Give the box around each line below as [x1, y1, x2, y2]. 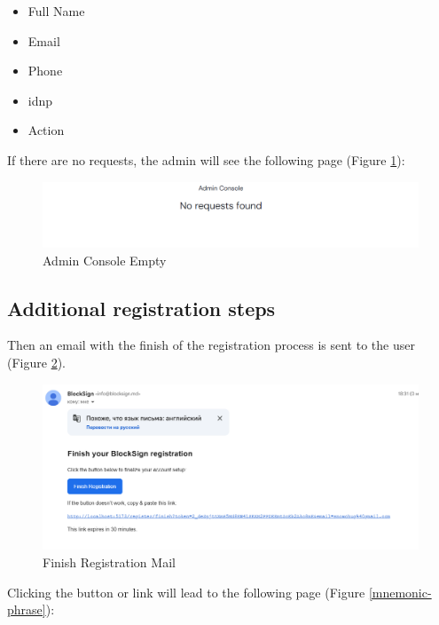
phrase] [7, 600, 46, 619]
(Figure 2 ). [7, 353, 66, 372]
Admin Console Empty [43, 250, 167, 269]
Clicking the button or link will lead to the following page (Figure [7, 582, 365, 601]
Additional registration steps [7, 294, 276, 321]
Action [27, 121, 65, 139]
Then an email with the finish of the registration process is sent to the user [7, 336, 415, 354]
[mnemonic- [368, 582, 432, 601]
